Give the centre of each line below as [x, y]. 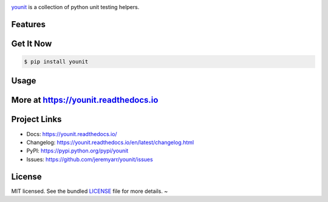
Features [28, 24]
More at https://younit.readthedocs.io [85, 100]
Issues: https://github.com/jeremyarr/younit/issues [90, 159]
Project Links [36, 119]
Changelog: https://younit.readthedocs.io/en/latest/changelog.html [110, 142]
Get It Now [32, 43]
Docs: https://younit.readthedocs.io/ [72, 134]
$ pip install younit [56, 62]
